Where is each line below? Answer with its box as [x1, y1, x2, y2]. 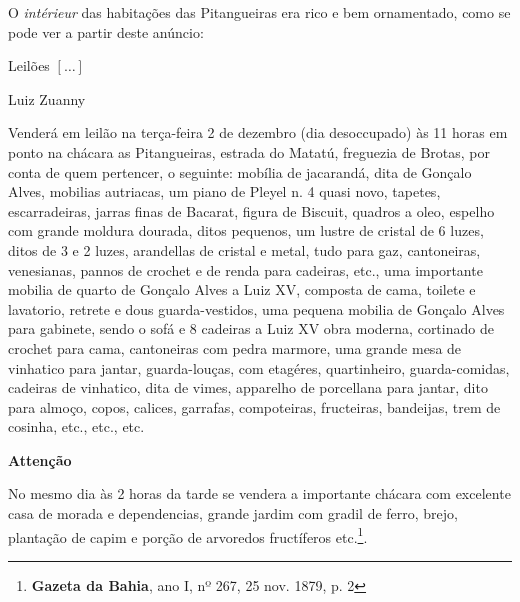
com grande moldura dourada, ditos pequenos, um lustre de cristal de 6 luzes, [8, 220, 484, 241]
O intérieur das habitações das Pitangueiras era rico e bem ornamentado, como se [8, 2, 511, 22]
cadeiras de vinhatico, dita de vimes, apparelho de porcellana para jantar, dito [8, 377, 488, 398]
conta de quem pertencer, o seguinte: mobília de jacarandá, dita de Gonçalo [8, 161, 472, 182]
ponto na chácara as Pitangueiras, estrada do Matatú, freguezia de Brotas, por [8, 141, 491, 162]
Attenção [8, 449, 72, 470]
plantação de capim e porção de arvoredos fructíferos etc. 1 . [8, 523, 368, 547]
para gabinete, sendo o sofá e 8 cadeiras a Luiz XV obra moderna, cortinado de [8, 318, 494, 339]
